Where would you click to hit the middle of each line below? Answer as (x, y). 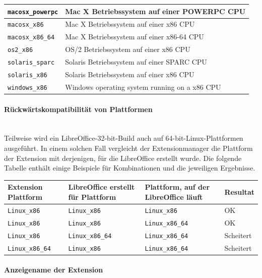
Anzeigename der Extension (54, 270)
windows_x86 (27, 88)
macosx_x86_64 (31, 38)
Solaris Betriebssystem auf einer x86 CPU (130, 74)
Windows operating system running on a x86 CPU (143, 87)
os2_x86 (20, 50)
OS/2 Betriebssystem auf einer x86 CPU (128, 49)
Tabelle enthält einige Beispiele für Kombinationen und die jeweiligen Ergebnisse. (130, 168)
